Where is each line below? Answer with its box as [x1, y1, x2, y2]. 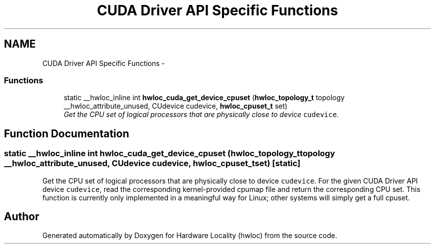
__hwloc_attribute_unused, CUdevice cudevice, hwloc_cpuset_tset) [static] [4, 158, 300, 169]
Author [4, 210, 39, 223]
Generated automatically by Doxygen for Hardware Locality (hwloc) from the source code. [42, 231, 337, 240]
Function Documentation [4, 127, 129, 140]
